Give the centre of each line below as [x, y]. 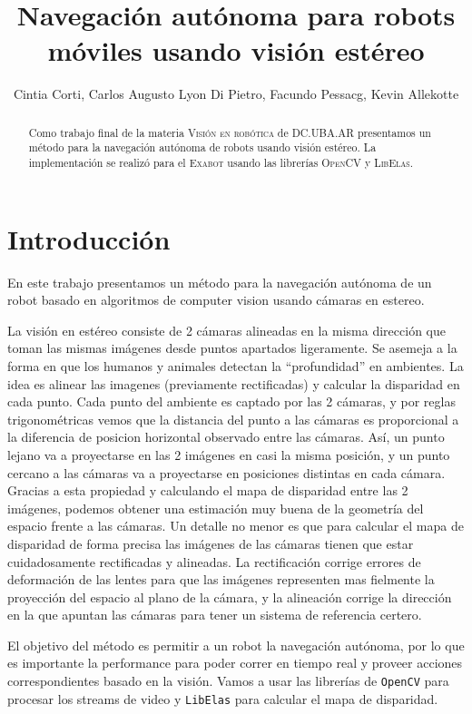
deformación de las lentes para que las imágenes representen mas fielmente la [221, 579]
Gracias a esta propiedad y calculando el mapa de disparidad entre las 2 [208, 490]
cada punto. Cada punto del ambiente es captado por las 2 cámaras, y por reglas [231, 401]
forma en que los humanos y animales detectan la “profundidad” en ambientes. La [236, 365]
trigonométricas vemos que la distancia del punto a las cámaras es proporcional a [233, 419]
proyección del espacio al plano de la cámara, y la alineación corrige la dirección [230, 597]
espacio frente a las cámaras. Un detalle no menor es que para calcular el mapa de [236, 526]
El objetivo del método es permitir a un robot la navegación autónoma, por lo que [236, 645]
